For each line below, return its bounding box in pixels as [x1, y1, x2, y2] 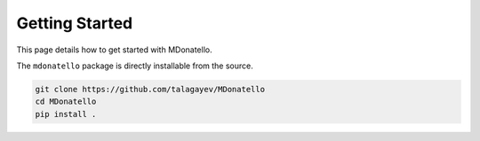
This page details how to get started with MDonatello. [16, 44, 212, 55]
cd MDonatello [35, 97, 97, 106]
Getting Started [16, 13, 133, 33]
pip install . [35, 109, 97, 119]
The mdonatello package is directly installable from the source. [16, 60, 253, 71]
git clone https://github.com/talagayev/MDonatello [35, 84, 266, 94]
